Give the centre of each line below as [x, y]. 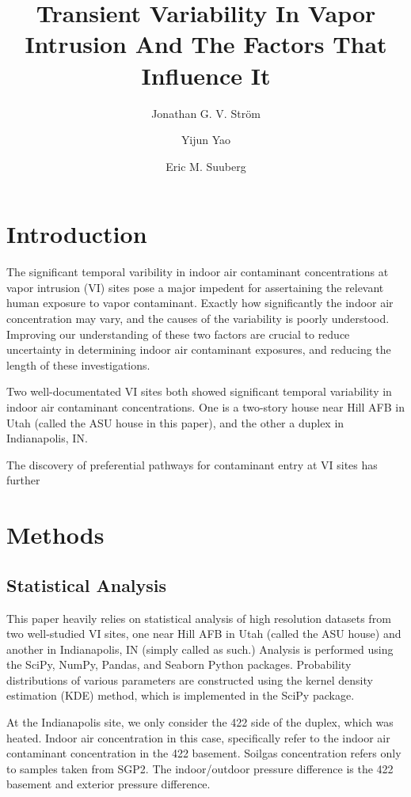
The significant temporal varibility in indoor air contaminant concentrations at [198, 272]
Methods [55, 535]
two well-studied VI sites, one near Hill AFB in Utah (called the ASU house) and [204, 634]
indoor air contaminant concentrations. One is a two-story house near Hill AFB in [205, 406]
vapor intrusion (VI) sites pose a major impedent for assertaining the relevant [195, 287]
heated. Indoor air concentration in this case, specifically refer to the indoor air [198, 737]
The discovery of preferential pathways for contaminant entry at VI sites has [192, 464]
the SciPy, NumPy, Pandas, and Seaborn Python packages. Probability [179, 664]
